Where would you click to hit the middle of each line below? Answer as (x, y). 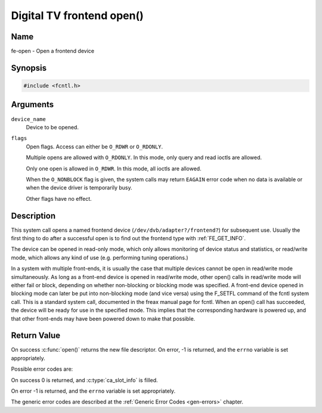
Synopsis (29, 68)
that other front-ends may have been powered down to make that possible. (103, 318)
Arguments (32, 105)
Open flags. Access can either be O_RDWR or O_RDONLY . (95, 147)
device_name (28, 119)
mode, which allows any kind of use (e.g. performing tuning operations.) (100, 257)
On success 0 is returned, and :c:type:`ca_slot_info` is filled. (84, 380)
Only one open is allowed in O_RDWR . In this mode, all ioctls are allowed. (114, 168)
